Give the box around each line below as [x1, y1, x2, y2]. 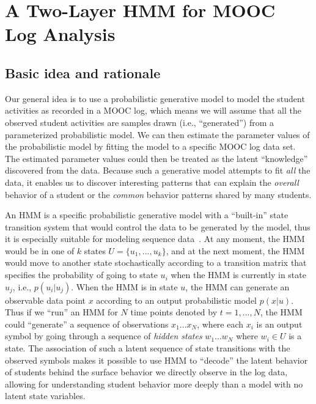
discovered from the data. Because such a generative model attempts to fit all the [5, 164, 310, 177]
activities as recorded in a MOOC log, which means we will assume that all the [5, 104, 301, 117]
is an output [256, 317, 303, 330]
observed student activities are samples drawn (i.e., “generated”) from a [5, 116, 274, 128]
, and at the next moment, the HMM [166, 244, 305, 257]
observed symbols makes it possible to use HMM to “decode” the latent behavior [5, 353, 308, 366]
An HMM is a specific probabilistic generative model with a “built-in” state [5, 208, 288, 221]
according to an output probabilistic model [96, 293, 257, 306]
